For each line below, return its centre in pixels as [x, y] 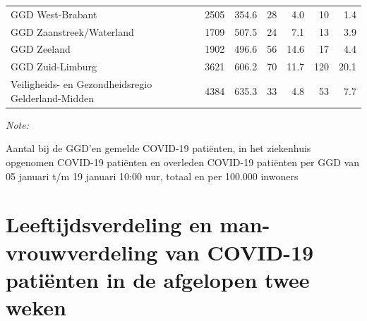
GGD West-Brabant [54, 14]
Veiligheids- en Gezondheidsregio [82, 84]
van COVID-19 [239, 252]
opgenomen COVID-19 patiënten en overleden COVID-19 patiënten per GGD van [182, 162]
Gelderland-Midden [53, 97]
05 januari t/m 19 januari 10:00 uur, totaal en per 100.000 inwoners [152, 176]
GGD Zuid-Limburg [54, 67]
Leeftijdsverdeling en [109, 224]
